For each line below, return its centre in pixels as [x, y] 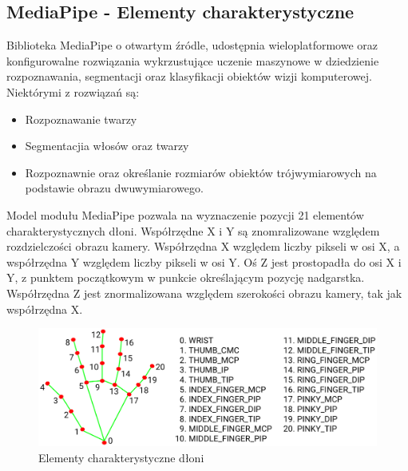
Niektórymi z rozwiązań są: [73, 91]
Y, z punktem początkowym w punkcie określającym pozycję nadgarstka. [186, 277]
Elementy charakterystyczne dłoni [121, 457]
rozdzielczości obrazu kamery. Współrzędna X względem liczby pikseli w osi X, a [203, 246]
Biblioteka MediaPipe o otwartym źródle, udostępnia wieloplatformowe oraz [192, 45]
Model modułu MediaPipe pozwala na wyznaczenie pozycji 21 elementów [185, 214]
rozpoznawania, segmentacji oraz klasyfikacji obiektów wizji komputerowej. [189, 76]
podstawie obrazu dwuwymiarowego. [114, 188]
